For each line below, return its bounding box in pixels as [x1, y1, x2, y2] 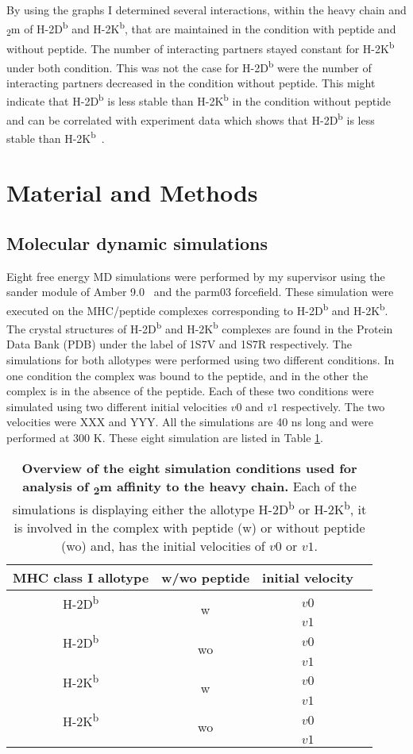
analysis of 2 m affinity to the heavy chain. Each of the [22, 476, 357, 498]
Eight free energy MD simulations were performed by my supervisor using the [6, 267, 385, 284]
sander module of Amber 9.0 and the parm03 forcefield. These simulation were [6, 283, 394, 300]
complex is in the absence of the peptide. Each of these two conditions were [6, 383, 374, 399]
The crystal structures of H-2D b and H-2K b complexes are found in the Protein [6, 318, 393, 337]
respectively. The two [281, 398, 385, 414]
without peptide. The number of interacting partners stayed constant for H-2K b [6, 38, 395, 57]
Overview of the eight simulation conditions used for [21, 458, 357, 477]
